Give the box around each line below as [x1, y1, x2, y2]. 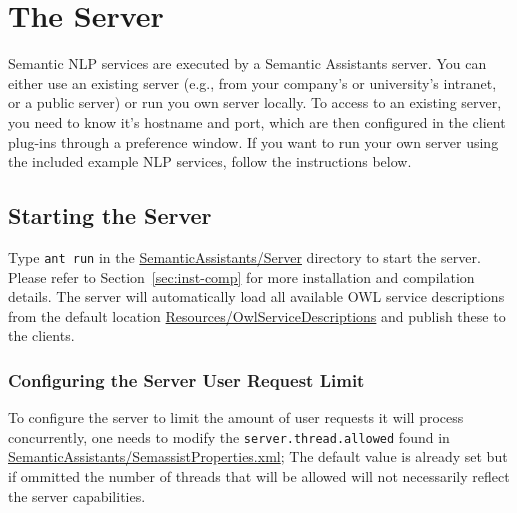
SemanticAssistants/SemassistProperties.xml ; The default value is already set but [8, 446, 508, 467]
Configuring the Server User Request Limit [8, 367, 365, 392]
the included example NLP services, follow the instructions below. [8, 151, 412, 172]
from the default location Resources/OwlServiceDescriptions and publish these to [8, 305, 506, 326]
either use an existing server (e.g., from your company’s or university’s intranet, [8, 72, 497, 93]
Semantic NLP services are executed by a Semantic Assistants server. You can [8, 53, 487, 74]
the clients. [8, 325, 75, 346]
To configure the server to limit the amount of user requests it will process [8, 407, 464, 428]
